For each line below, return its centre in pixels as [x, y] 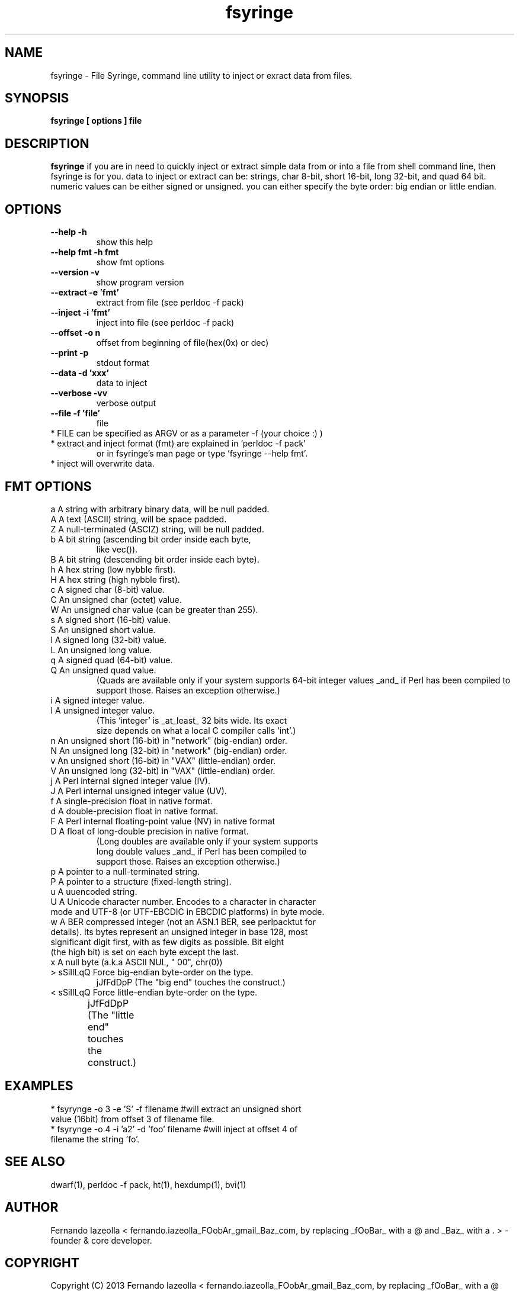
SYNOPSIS [37, 98]
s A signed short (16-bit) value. [110, 619]
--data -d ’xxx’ [80, 373]
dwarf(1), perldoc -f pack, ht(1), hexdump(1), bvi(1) [148, 1184]
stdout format [123, 363]
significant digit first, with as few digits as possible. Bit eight [167, 942]
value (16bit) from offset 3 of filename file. [132, 1119]
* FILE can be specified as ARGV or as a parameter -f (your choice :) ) [187, 433]
